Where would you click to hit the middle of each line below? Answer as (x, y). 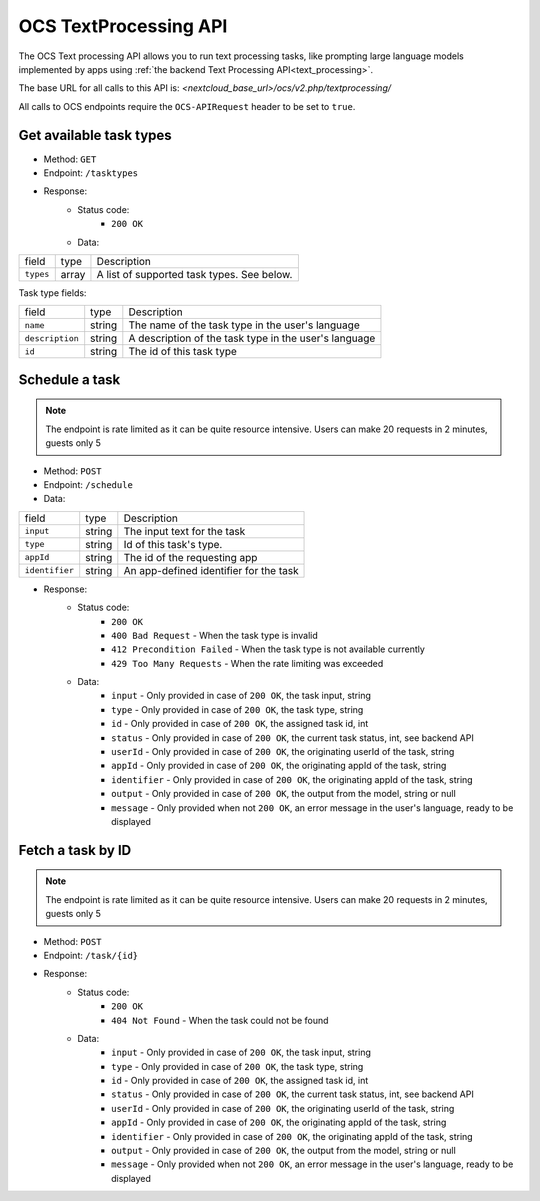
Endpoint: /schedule (88, 484)
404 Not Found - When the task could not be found (220, 1020)
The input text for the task (184, 531)
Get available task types (95, 135)
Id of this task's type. (173, 544)
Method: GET (70, 159)
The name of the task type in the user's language (244, 325)
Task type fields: (52, 292)
